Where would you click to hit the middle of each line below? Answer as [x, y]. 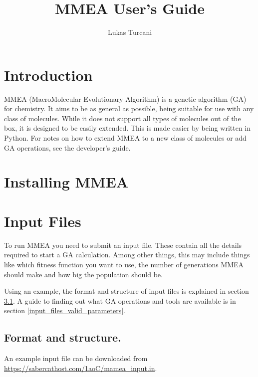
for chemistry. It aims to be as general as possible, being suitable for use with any [129, 108]
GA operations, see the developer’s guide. [67, 147]
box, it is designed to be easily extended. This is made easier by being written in [128, 128]
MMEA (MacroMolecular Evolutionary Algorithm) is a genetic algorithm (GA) [125, 98]
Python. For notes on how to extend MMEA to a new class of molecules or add [125, 138]
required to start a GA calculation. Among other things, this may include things [127, 255]
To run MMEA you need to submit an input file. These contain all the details [123, 245]
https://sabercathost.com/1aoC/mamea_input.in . [81, 368]
